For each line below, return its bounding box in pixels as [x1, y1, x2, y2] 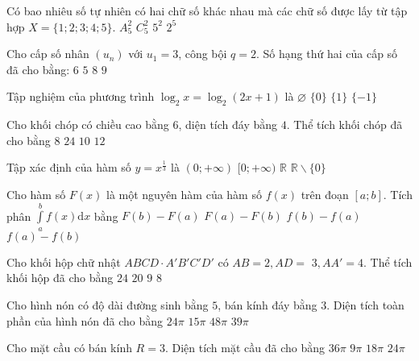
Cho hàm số [6, 185, 66, 202]
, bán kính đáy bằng [218, 296, 317, 313]
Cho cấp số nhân [6, 45, 89, 62]
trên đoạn [301, 185, 349, 202]
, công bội [178, 45, 227, 62]
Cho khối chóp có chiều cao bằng [6, 116, 169, 133]
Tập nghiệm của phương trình [6, 88, 155, 105]
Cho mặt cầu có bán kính [6, 339, 132, 356]
